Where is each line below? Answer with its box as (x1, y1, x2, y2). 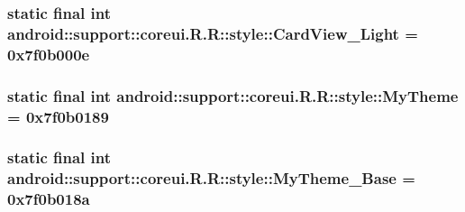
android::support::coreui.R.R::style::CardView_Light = (7, 22, 418, 44)
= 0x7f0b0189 (7, 105, 109, 127)
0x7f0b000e (7, 42, 90, 65)
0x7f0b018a (7, 188, 90, 210)
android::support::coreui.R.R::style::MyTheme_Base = (7, 167, 415, 189)
